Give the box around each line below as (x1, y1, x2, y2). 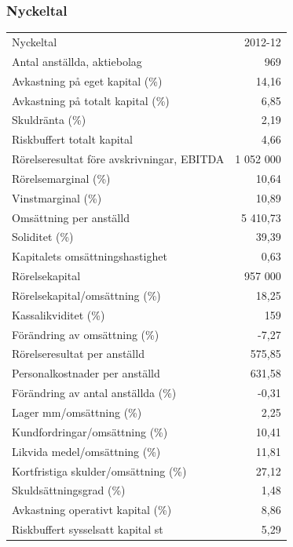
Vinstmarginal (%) (12, 189, 102, 206)
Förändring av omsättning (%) (12, 326, 159, 342)
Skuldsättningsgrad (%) (12, 482, 126, 498)
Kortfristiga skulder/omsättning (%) (12, 462, 187, 479)
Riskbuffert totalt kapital (12, 131, 133, 148)
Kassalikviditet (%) (12, 306, 105, 323)
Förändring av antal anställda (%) (12, 385, 177, 401)
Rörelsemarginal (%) (12, 170, 111, 186)
